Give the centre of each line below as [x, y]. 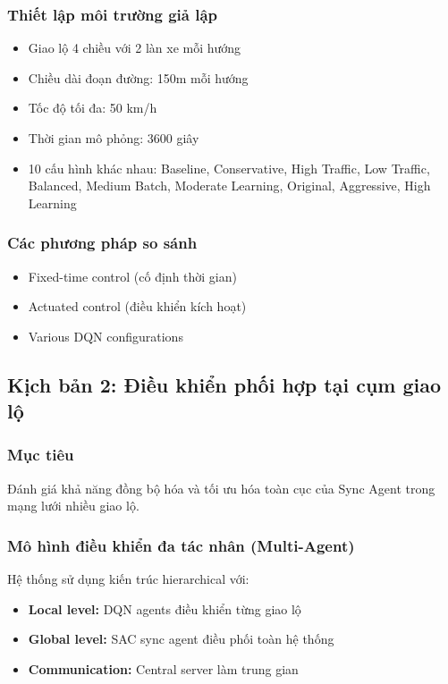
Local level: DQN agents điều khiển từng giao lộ [165, 608]
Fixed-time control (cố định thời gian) [132, 276]
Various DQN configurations [106, 336]
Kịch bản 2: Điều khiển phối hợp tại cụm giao [224, 384]
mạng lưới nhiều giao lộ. [73, 506]
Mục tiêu [41, 455]
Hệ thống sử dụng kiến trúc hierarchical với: [128, 579]
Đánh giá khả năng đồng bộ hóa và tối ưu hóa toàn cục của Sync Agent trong [221, 488]
